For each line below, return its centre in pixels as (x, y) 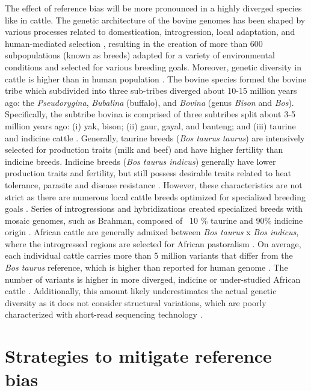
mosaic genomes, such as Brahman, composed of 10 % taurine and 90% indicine (154, 220)
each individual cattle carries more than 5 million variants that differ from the (149, 255)
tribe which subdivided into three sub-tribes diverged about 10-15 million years (151, 91)
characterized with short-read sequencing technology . (104, 314)
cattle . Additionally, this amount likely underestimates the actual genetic (141, 291)
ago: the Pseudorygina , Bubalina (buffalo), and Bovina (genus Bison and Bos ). (149, 102)
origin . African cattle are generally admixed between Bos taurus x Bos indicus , (152, 232)
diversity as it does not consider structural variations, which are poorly (136, 302)
